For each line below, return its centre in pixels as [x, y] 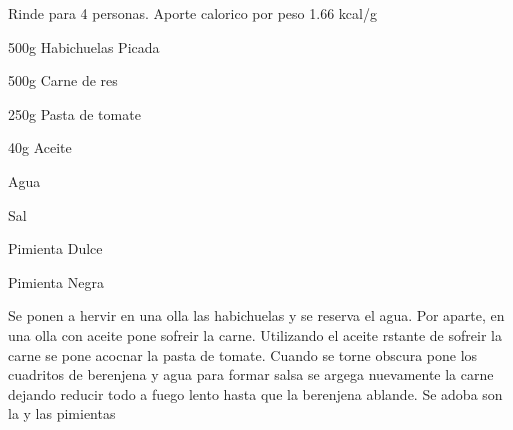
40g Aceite [40, 147]
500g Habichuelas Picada [84, 46]
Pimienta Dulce [55, 248]
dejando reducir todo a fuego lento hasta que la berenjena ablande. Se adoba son [255, 393]
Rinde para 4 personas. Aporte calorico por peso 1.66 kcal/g [192, 13]
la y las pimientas [62, 413]
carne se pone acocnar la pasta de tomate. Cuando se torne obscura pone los [243, 354]
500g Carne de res [63, 80]
